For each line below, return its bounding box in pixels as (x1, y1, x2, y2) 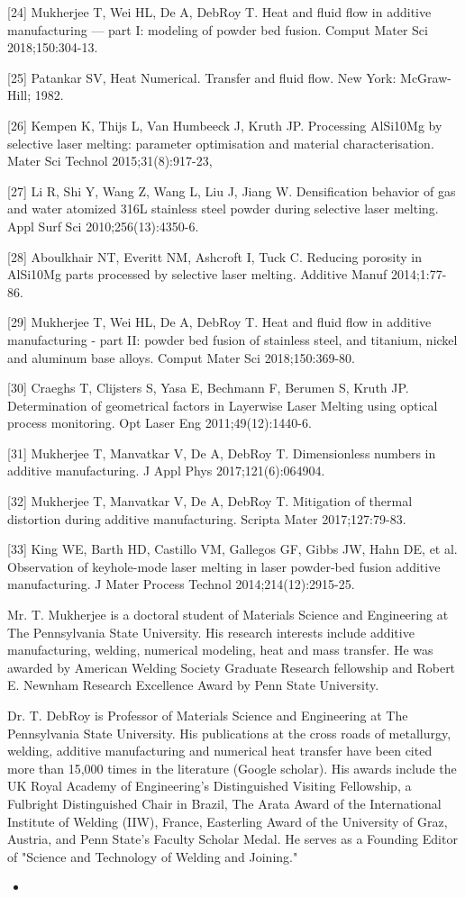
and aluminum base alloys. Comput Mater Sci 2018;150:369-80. (7, 348, 355, 367)
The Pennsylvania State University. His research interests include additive (7, 622, 415, 641)
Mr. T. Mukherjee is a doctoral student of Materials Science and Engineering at (7, 605, 449, 624)
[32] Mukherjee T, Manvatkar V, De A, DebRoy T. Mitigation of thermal (7, 492, 413, 511)
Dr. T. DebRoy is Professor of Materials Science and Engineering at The (7, 706, 408, 724)
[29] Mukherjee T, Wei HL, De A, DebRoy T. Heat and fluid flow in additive (7, 313, 432, 331)
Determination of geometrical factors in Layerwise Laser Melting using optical (7, 395, 438, 414)
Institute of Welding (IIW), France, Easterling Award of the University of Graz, (7, 811, 448, 830)
